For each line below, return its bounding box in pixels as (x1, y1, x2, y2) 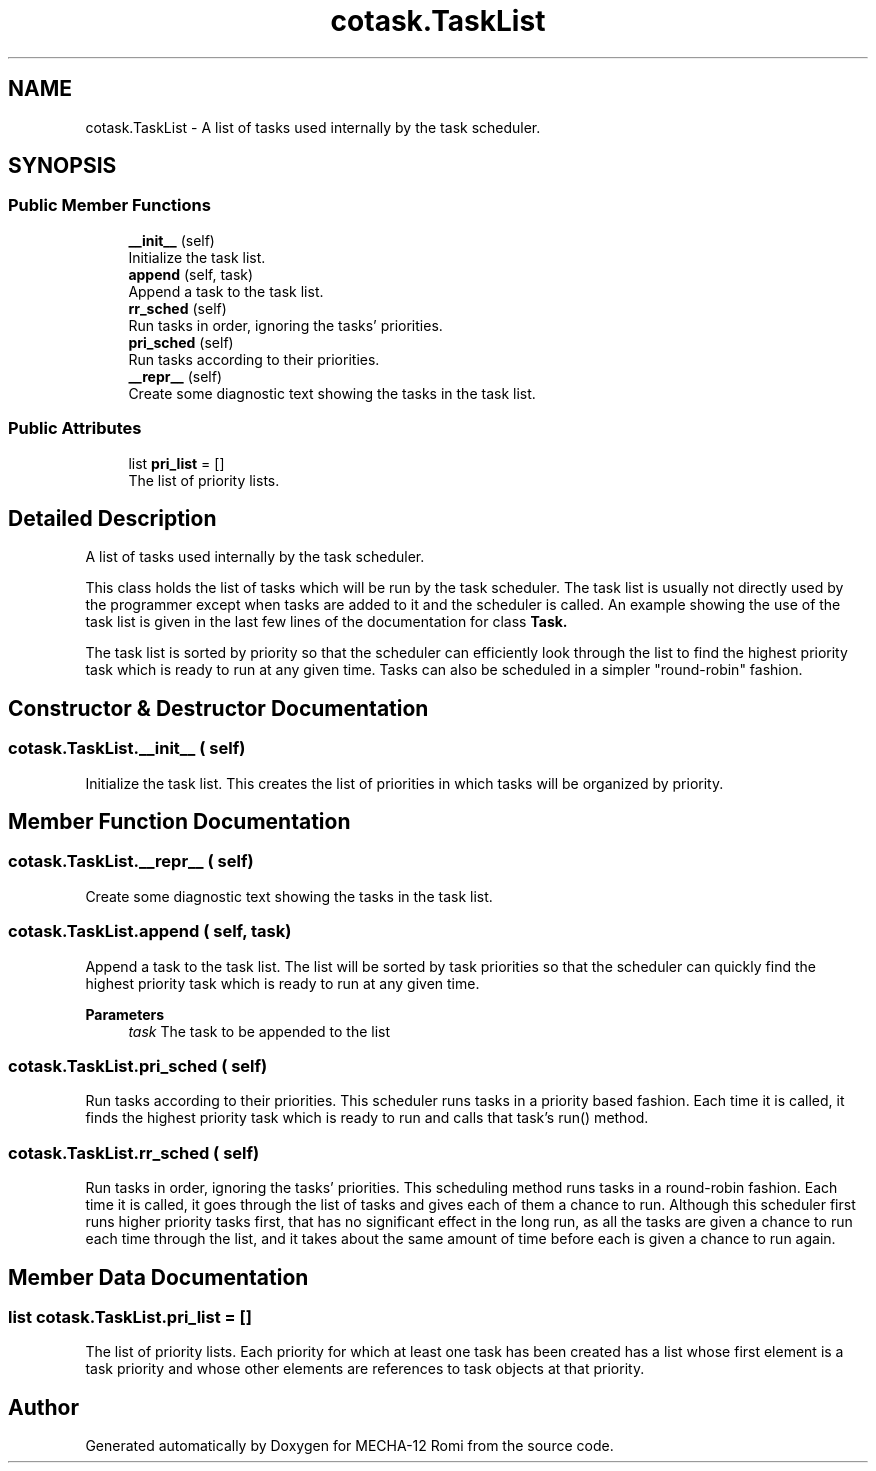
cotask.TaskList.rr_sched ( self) (8, 1142, 260, 1163)
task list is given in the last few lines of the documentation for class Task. (85, 613, 568, 631)
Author (8, 1394, 79, 1420)
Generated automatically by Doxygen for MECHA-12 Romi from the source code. (85, 1437, 614, 1455)
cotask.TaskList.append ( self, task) (8, 921, 292, 942)
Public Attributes (8, 418, 142, 439)
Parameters (85, 1005, 165, 1023)
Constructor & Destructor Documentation (8, 695, 429, 721)
